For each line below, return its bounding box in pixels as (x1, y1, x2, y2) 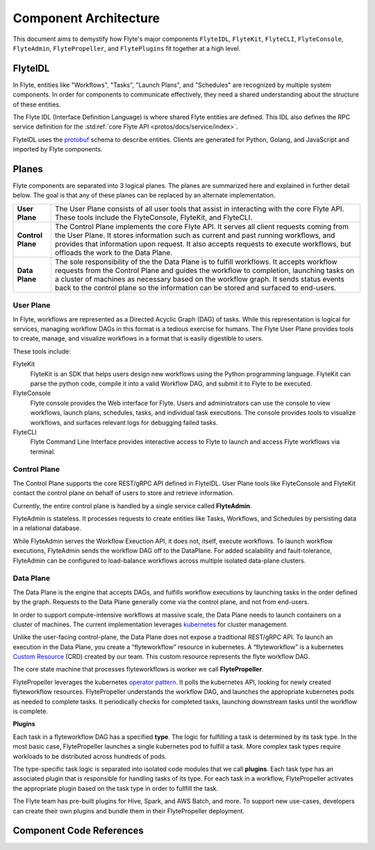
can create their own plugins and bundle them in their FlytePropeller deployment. (12, 806, 245, 815)
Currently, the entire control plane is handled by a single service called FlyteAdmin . (12, 501, 253, 510)
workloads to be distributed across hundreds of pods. (12, 752, 167, 760)
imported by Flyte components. (12, 145, 103, 153)
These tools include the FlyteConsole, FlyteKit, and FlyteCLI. (54, 212, 253, 222)
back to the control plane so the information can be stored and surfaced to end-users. (54, 283, 337, 292)
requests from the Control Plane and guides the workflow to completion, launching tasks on (54, 265, 354, 275)
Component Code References (12, 825, 144, 837)
